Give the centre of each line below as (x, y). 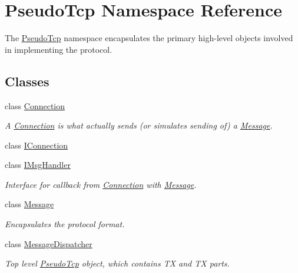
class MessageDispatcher (49, 243)
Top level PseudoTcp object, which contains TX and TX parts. (117, 263)
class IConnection (37, 145)
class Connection (35, 105)
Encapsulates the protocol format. (65, 224)
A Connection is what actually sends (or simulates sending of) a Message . (139, 125)
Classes (27, 81)
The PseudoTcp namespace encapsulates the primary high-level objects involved (149, 38)
